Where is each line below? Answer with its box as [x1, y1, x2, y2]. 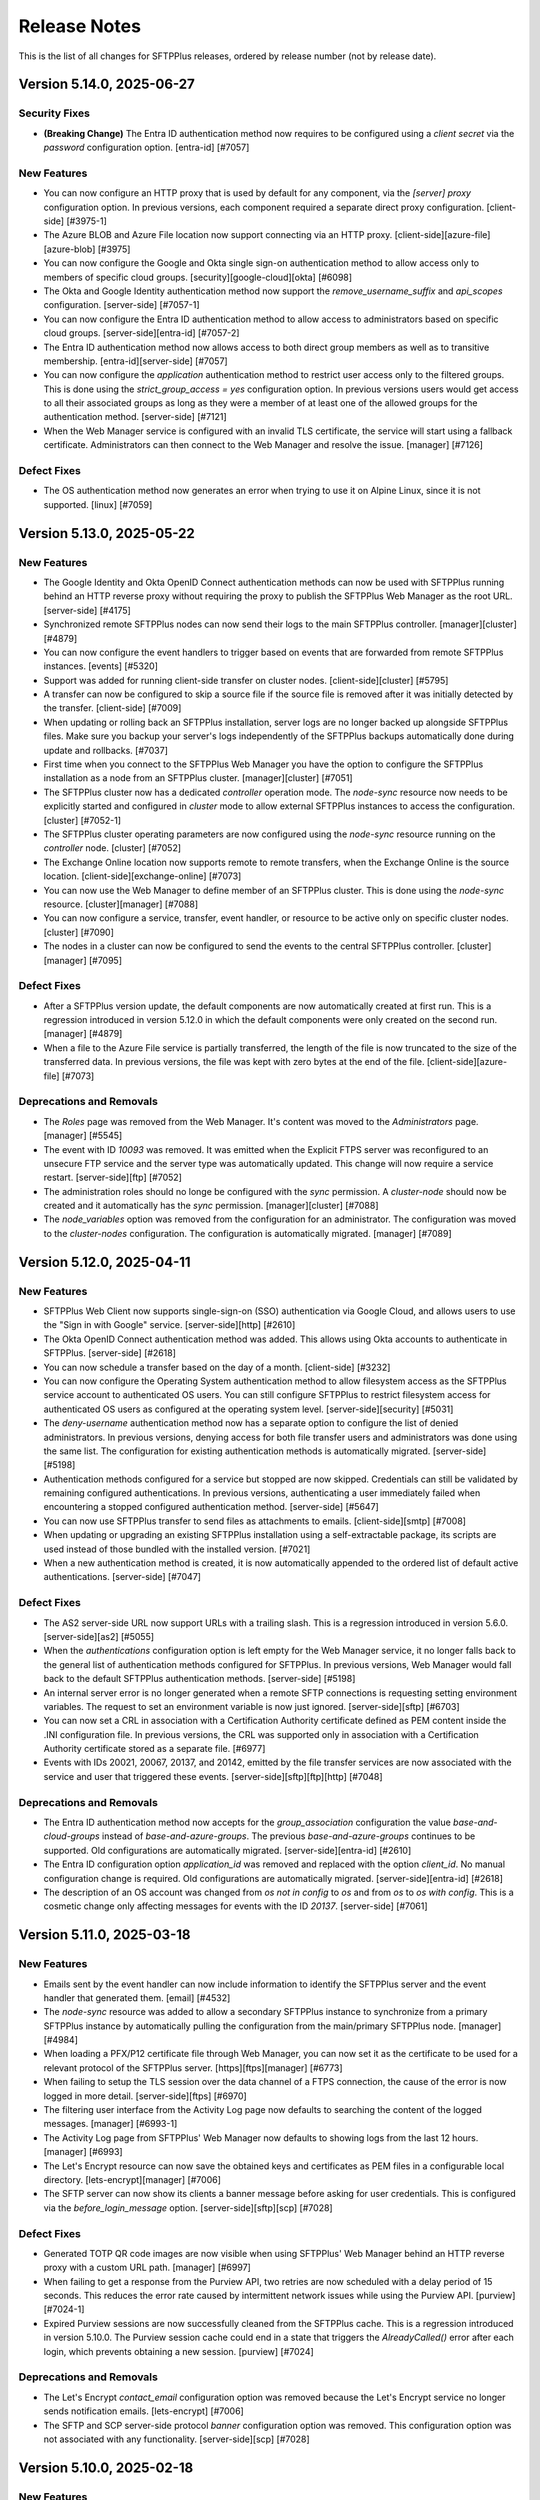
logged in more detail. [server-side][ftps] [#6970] [43, 2090, 247, 2102]
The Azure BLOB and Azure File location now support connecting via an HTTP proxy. [43, 229, 393, 241]
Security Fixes [18, 106, 90, 120]
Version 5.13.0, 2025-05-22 [18, 525, 195, 542]
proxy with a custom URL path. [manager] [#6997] [43, 2261, 252, 2274]
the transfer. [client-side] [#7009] [43, 702, 182, 714]
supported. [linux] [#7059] [43, 498, 153, 510]
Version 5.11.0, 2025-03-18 [18, 1926, 191, 1944]
